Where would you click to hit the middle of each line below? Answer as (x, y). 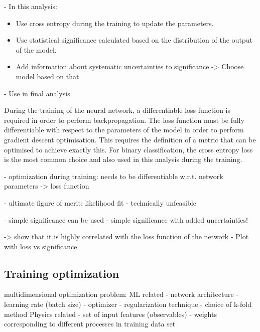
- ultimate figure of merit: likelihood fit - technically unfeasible (100, 202)
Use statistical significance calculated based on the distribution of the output (134, 40)
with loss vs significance (41, 246)
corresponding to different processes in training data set (90, 324)
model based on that (47, 76)
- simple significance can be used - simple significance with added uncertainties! (126, 219)
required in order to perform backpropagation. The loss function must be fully (124, 120)
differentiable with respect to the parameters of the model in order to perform (124, 130)
